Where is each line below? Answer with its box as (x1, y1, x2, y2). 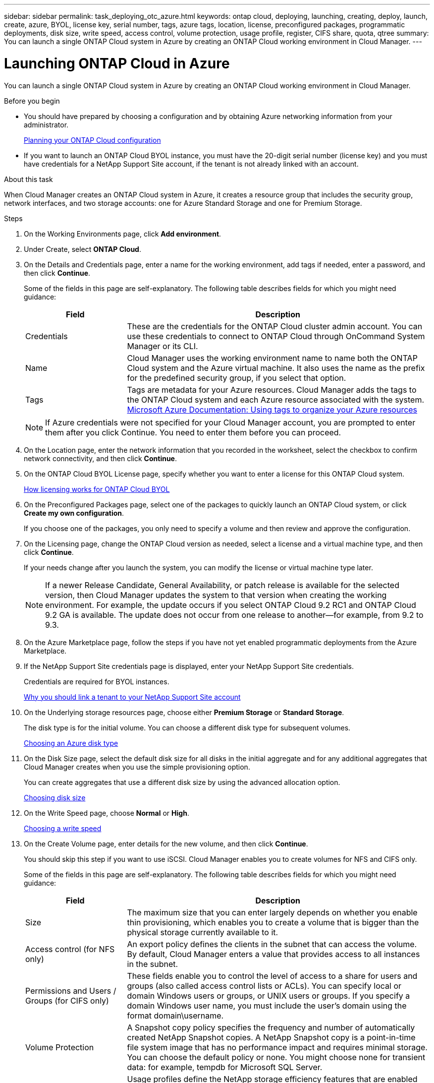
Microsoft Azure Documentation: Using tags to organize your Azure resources (127, 404, 418, 415)
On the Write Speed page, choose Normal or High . (24, 808, 189, 817)
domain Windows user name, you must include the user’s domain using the (127, 1000, 407, 1011)
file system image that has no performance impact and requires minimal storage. (127, 1042, 428, 1052)
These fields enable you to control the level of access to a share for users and (127, 970, 418, 981)
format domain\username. (127, 1010, 224, 1021)
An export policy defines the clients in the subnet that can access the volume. (127, 939, 417, 949)
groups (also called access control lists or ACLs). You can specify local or (127, 980, 402, 991)
